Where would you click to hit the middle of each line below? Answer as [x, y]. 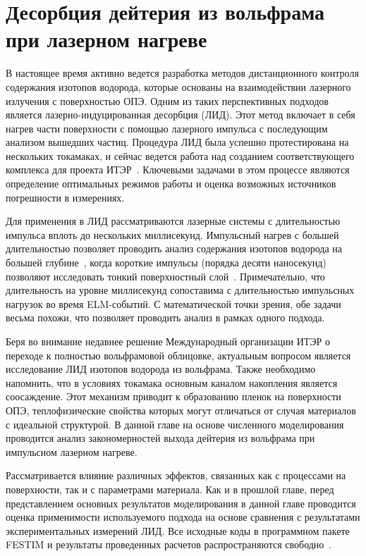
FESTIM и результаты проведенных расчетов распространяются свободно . [169, 544]
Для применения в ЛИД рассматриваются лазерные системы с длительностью [173, 221]
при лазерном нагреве [106, 39]
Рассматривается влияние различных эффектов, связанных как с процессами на [176, 475]
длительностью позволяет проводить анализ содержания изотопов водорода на [174, 248]
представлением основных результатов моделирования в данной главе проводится [181, 503]
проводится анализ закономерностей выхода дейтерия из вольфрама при [160, 438]
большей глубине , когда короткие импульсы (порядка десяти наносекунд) [166, 262]
